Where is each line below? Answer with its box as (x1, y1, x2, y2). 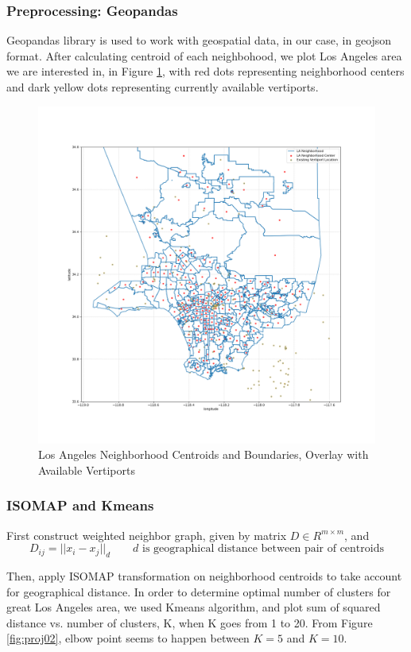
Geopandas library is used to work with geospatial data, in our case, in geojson (6, 32, 392, 49)
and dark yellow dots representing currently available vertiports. (6, 79, 319, 95)
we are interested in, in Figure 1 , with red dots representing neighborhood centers (6, 63, 405, 80)
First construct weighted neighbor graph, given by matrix (6, 526, 287, 543)
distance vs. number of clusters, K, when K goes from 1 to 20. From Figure (6, 614, 373, 631)
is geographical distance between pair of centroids (142, 543, 384, 555)
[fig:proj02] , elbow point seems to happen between (6, 630, 250, 646)
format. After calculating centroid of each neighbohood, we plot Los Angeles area (6, 47, 402, 64)
